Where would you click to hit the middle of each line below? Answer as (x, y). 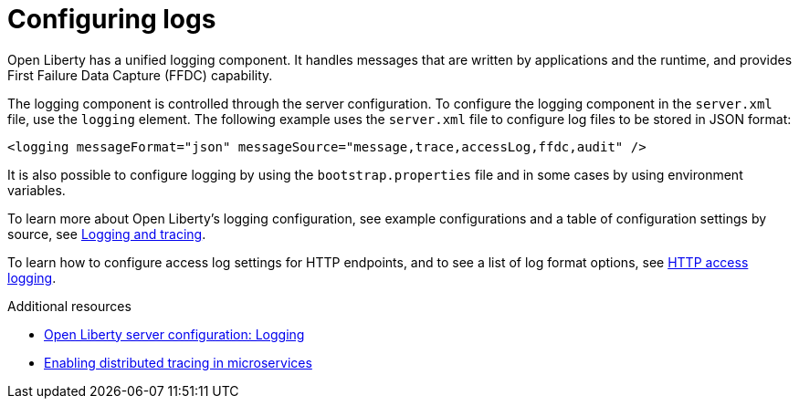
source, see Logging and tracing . (107, 234)
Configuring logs (112, 19)
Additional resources (69, 306)
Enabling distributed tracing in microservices (178, 362)
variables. (37, 190)
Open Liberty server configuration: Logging (174, 334)
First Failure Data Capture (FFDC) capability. (140, 75)
